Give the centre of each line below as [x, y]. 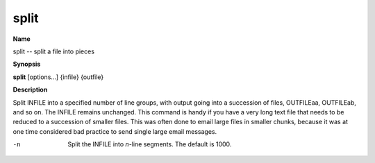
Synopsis [27, 64]
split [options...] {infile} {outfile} [58, 77]
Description [30, 89]
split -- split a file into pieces [54, 51]
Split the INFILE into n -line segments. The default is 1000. [150, 144]
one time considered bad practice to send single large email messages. [115, 131]
